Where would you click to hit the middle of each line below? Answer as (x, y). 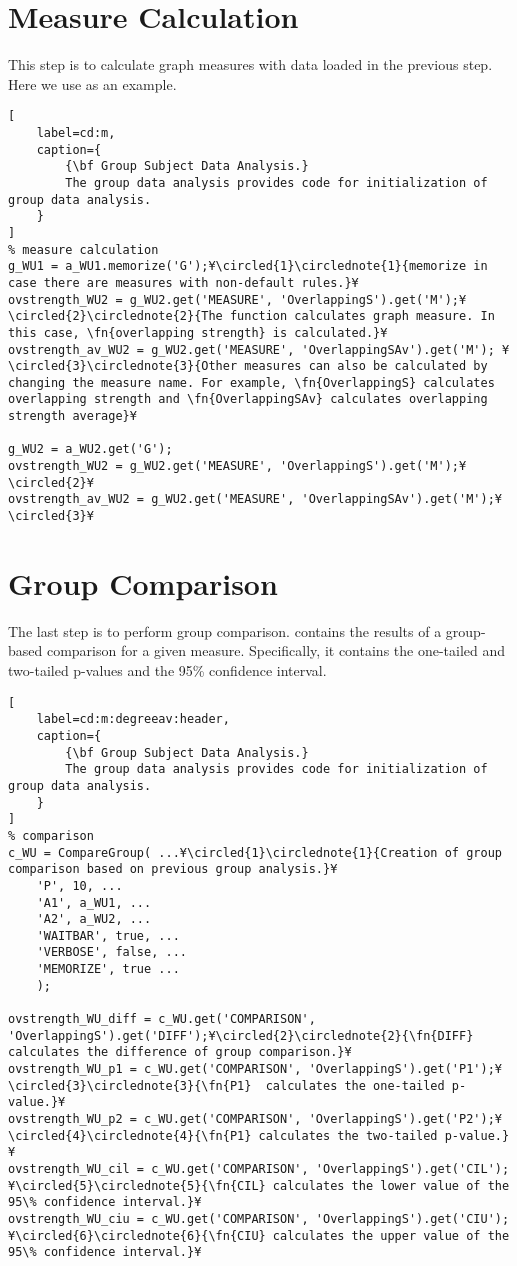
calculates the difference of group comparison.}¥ (180, 1052)
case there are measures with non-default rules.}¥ (183, 282)
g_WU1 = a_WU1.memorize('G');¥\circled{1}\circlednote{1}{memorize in (248, 266)
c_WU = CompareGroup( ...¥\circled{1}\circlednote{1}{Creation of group (255, 852)
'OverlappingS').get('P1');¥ (405, 1069)
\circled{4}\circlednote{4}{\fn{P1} (130, 1135)
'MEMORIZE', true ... (108, 969)
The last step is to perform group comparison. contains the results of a (225, 630)
